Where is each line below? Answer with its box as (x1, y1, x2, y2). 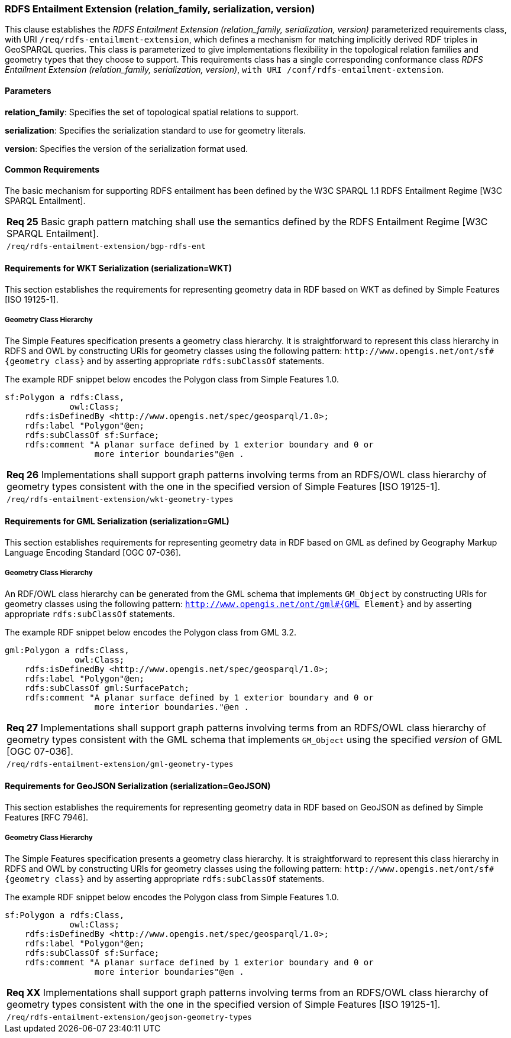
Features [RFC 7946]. (5, 812, 89, 823)
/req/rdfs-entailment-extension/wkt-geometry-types (7, 494, 234, 504)
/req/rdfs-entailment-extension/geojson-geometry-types (7, 1012, 252, 1021)
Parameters (5, 85, 51, 96)
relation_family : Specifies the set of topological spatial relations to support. (5, 106, 299, 117)
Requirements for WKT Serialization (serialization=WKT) (5, 263, 232, 274)
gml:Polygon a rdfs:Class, (5, 645, 130, 655)
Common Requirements (5, 164, 100, 175)
